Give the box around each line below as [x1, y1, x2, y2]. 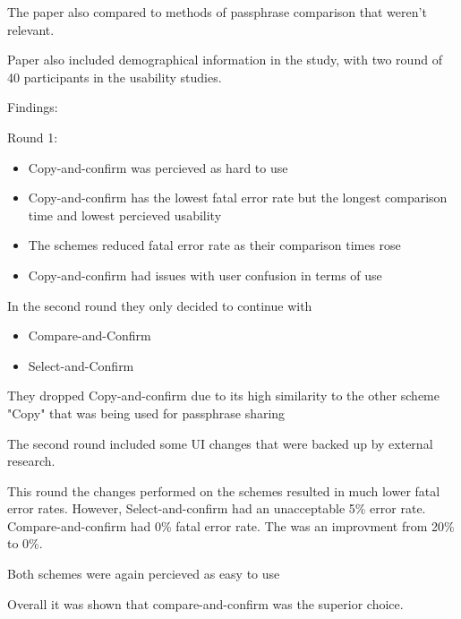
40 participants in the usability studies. [7, 67, 222, 86]
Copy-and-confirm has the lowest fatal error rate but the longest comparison [28, 188, 448, 207]
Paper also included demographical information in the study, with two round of [7, 50, 442, 69]
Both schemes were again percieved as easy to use [7, 564, 280, 583]
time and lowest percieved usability [28, 205, 222, 224]
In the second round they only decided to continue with [7, 296, 312, 314]
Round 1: [7, 127, 58, 146]
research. [7, 451, 55, 470]
